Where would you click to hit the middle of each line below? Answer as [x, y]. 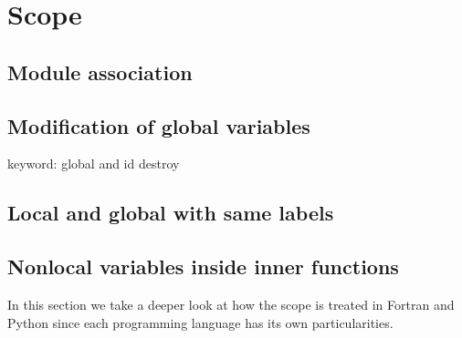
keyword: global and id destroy [94, 164]
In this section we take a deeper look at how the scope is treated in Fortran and [231, 304]
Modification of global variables [159, 125]
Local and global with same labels [171, 213]
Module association [100, 72]
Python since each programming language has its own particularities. [200, 322]
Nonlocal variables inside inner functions [203, 266]
